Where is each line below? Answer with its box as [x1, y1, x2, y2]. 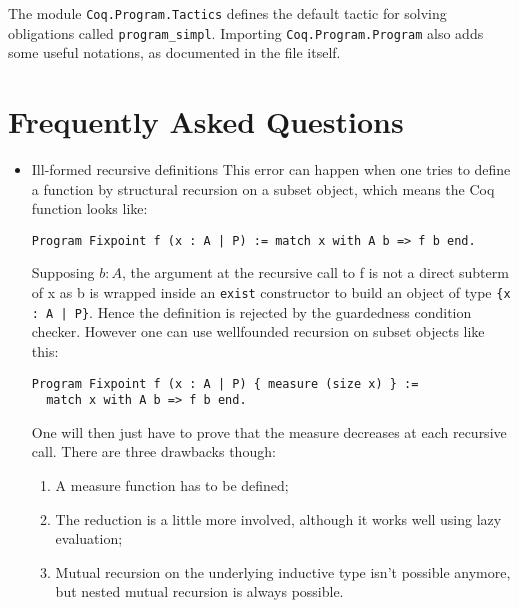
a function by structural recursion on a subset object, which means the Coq [31, 178, 495, 199]
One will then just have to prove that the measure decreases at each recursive [31, 421, 507, 442]
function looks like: [31, 198, 148, 219]
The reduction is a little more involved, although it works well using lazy [55, 508, 502, 529]
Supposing [31, 262, 95, 283]
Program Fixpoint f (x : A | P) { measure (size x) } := [31, 376, 419, 391]
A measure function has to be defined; [55, 475, 289, 496]
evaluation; [55, 528, 123, 549]
